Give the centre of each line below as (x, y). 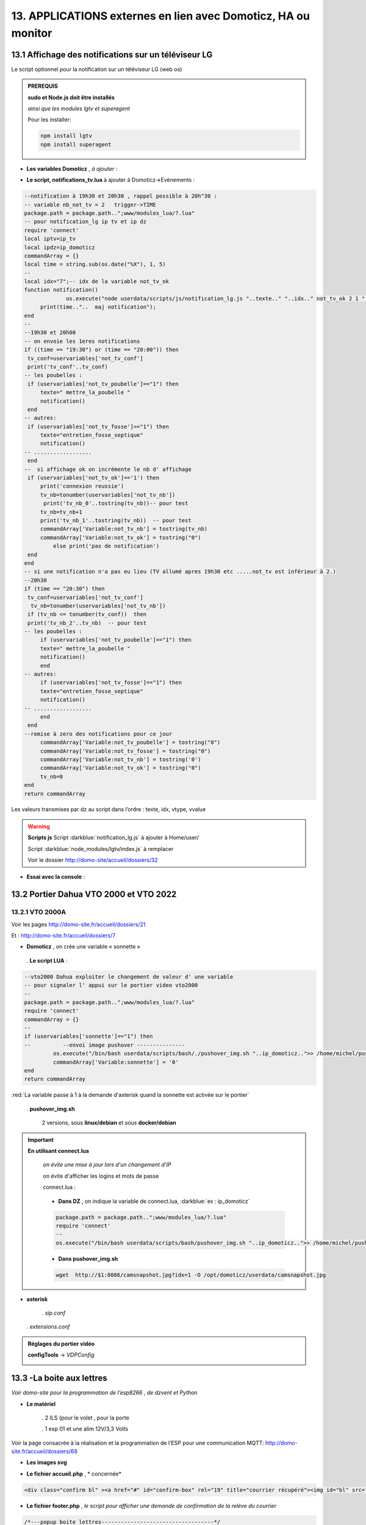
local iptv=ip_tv (50, 239)
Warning (39, 826)
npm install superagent (76, 144)
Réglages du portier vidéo (61, 1344)
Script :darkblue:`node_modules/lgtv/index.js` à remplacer (101, 849)
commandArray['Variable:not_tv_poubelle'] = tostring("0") (130, 742)
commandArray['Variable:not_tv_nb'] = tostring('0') (120, 759)
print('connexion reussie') (82, 486)
